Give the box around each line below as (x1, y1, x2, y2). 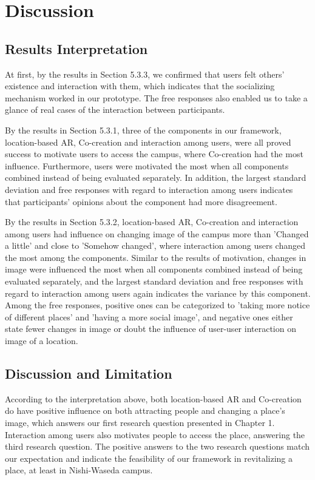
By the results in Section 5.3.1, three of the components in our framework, (5, 123, 282, 136)
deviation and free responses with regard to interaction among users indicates (5, 183, 293, 195)
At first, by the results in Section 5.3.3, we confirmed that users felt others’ (5, 67, 285, 80)
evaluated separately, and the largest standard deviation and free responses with (5, 275, 303, 288)
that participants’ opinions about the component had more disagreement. (5, 195, 277, 208)
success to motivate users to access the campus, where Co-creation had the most (5, 147, 303, 160)
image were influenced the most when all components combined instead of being (5, 263, 303, 275)
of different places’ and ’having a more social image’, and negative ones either (5, 310, 293, 323)
